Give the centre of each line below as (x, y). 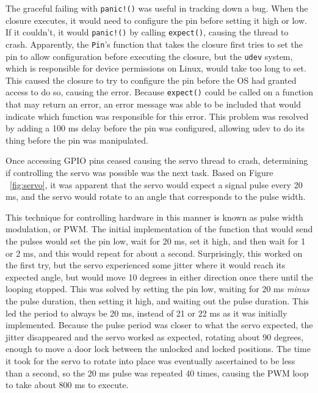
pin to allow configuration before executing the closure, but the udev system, (149, 56)
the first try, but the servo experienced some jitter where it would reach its (146, 265)
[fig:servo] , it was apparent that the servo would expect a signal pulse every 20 (156, 184)
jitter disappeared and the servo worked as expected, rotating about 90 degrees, (155, 336)
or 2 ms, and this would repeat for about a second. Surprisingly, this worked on (154, 253)
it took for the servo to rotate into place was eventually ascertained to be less (150, 360)
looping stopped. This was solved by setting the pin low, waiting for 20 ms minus (157, 289)
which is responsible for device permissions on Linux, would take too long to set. (156, 68)
